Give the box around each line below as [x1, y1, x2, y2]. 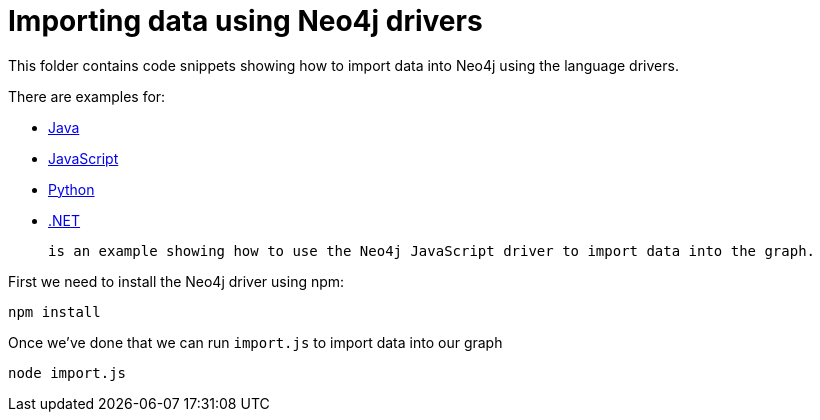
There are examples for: [8, 87, 166, 105]
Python [48, 180, 95, 198]
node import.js [8, 364, 127, 381]
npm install [8, 303, 101, 320]
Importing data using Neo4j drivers [8, 4, 483, 38]
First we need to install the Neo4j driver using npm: [8, 272, 345, 290]
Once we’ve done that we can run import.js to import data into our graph [8, 333, 503, 351]
